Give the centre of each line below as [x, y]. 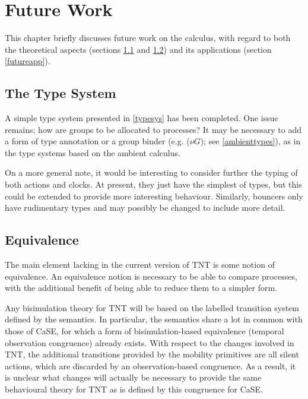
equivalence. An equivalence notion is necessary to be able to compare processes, [151, 276]
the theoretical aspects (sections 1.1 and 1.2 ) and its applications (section [138, 49]
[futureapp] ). [28, 61]
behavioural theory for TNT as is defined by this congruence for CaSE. [134, 389]
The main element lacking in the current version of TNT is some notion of [140, 265]
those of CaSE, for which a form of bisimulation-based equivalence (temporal [145, 331]
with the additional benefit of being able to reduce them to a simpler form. [141, 288]
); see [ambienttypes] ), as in [250, 141]
